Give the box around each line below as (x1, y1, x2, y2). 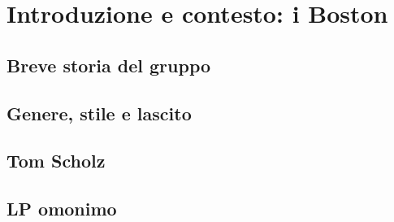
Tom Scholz (6, 148, 106, 173)
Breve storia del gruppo (6, 52, 211, 77)
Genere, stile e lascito (6, 100, 192, 125)
